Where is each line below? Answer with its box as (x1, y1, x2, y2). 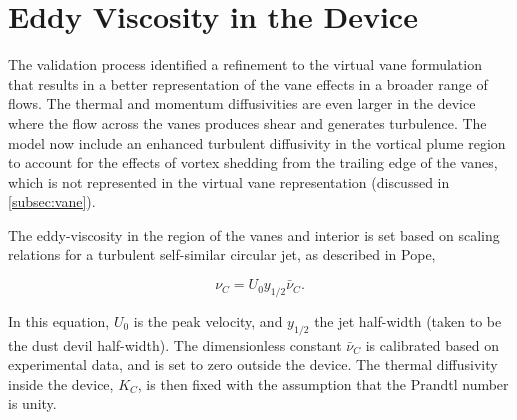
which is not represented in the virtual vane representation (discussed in (8, 171, 450, 192)
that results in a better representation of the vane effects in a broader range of (8, 73, 488, 94)
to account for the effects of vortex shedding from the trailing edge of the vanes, (8, 152, 498, 173)
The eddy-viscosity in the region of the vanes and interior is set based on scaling (8, 224, 500, 245)
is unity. (8, 393, 57, 414)
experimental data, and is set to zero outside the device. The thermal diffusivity (8, 354, 498, 375)
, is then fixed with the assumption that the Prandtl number (137, 373, 509, 394)
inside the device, (8, 373, 114, 394)
